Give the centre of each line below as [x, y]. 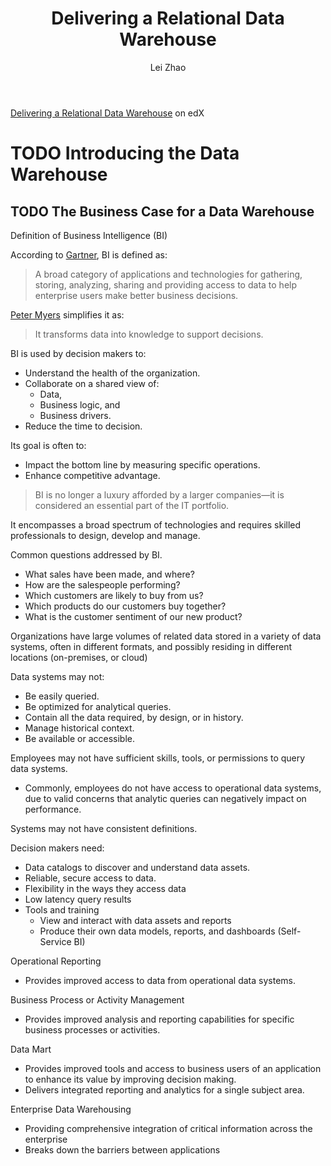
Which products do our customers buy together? [125, 606]
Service [55, 941]
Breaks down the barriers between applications [122, 1149]
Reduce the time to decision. [83, 426]
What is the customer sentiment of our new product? [133, 616]
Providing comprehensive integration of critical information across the [168, 1128]
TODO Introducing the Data [125, 153]
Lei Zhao [168, 67]
